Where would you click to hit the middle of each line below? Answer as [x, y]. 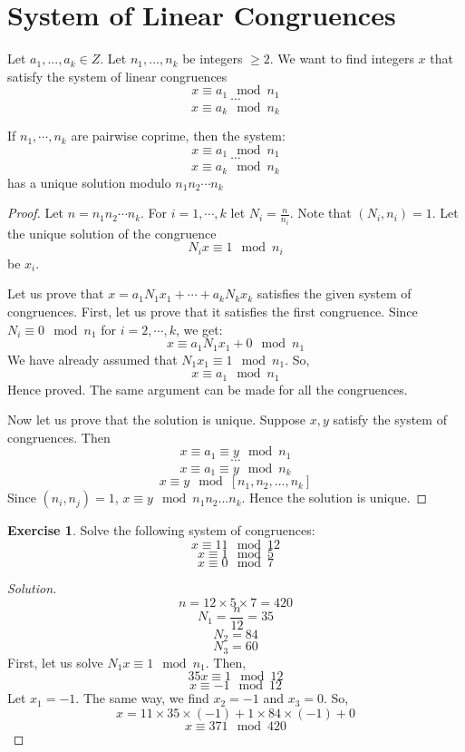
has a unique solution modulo [89, 182]
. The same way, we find [142, 698]
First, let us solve [55, 662]
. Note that [320, 213]
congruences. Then [59, 437]
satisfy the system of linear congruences [117, 76]
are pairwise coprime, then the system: [178, 136]
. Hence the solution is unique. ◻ [334, 498]
